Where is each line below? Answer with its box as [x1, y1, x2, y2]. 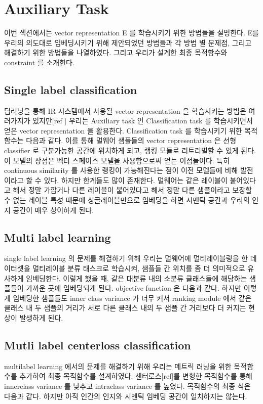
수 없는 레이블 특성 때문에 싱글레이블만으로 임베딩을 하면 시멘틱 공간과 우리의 [4, 195, 250, 205]
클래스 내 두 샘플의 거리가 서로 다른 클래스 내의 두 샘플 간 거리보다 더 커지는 [4, 302, 246, 313]
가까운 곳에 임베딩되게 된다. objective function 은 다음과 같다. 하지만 [26, 283, 242, 293]
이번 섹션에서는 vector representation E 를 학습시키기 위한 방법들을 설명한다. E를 [4, 27, 259, 38]
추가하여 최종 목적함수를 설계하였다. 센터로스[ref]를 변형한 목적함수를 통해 [19, 371, 252, 381]
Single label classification [4, 81, 137, 97]
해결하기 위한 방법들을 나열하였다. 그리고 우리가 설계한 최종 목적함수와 [4, 47, 228, 58]
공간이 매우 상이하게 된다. [13, 204, 94, 215]
